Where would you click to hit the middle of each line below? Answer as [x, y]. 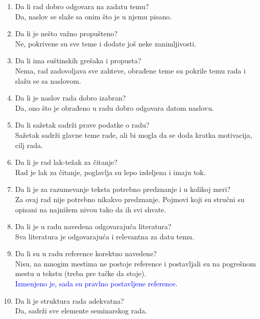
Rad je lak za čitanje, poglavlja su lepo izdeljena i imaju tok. [110, 172]
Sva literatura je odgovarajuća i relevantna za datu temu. [104, 236]
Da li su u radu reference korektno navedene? [86, 253]
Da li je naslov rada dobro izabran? [70, 98]
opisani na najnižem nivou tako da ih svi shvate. [91, 209]
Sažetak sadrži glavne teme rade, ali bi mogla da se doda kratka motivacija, [134, 134]
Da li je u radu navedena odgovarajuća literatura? [93, 226]
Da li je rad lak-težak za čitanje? [66, 162]
